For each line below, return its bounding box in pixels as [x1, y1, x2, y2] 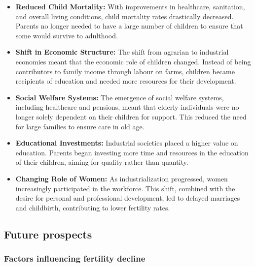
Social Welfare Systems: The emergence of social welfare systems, [15, 92, 224, 102]
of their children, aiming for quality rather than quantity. [15, 157, 188, 167]
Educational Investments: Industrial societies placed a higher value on [15, 138, 238, 148]
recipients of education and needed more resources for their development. [15, 76, 236, 86]
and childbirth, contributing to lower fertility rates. [15, 202, 170, 212]
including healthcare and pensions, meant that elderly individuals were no [15, 102, 239, 112]
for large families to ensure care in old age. [15, 121, 145, 131]
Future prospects [4, 226, 92, 241]
